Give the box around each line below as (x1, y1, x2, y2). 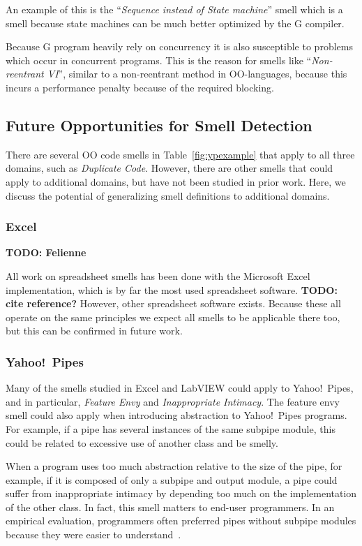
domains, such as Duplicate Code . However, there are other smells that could (6, 161, 333, 175)
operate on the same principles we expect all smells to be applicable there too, (6, 309, 340, 324)
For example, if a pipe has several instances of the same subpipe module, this (6, 421, 335, 436)
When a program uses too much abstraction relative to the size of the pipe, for (6, 459, 342, 473)
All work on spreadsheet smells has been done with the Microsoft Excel (6, 268, 310, 283)
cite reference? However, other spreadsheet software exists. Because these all (6, 296, 341, 311)
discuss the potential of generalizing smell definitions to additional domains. (6, 188, 330, 202)
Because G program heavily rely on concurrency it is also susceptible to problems (6, 39, 353, 54)
